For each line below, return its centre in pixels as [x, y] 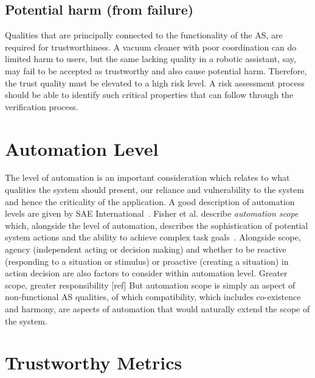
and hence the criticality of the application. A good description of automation [150, 201]
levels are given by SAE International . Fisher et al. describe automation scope [152, 213]
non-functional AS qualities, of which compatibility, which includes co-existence [153, 297]
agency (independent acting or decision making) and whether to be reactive [146, 249]
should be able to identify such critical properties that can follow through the [149, 95]
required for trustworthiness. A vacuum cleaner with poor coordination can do [151, 47]
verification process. [42, 106]
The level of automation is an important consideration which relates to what [147, 177]
